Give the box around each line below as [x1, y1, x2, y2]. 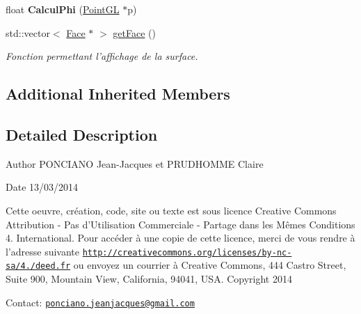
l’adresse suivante [6, 244, 80, 258]
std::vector [6, 25, 50, 40]
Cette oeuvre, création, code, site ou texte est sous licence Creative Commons [6, 203, 337, 217]
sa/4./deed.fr [6, 261, 71, 272]
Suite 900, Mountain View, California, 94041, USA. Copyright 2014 [6, 272, 292, 286]
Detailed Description [6, 123, 158, 145]
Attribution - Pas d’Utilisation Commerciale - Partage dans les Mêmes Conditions [6, 217, 355, 231]
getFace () [113, 25, 156, 40]
